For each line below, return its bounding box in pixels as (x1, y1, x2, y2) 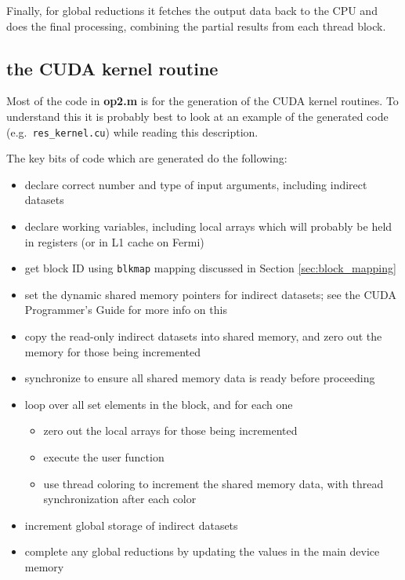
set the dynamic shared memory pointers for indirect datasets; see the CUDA (24, 286, 396, 302)
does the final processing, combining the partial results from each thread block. (6, 17, 386, 34)
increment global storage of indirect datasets (24, 516, 238, 533)
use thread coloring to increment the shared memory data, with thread (43, 475, 384, 491)
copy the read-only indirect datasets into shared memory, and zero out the (24, 328, 382, 345)
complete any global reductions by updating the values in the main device (24, 543, 380, 560)
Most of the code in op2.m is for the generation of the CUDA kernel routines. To (6, 93, 399, 109)
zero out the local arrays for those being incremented (43, 422, 298, 439)
